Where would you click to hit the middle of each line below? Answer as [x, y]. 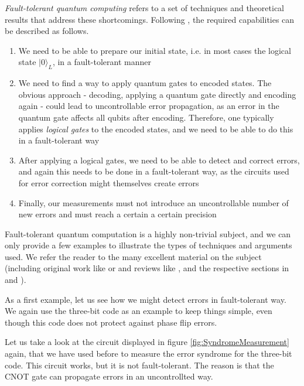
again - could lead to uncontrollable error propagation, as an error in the [149, 106]
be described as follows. [47, 31]
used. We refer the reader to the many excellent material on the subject [133, 256]
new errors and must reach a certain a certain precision [117, 214]
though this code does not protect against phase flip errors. [111, 322]
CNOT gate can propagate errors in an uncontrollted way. [109, 376]
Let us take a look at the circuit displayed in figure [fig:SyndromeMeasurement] [147, 342]
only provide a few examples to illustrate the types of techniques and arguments [148, 245]
